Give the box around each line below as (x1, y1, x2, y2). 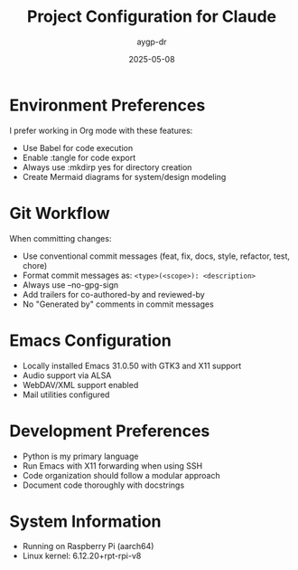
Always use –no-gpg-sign (22, 279, 119, 290)
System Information (9, 511, 162, 531)
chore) (22, 260, 48, 271)
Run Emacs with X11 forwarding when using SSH (22, 460, 203, 471)
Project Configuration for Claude (26, 6, 277, 27)
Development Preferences (9, 421, 210, 441)
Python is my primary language (22, 451, 139, 461)
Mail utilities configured (22, 389, 110, 400)
